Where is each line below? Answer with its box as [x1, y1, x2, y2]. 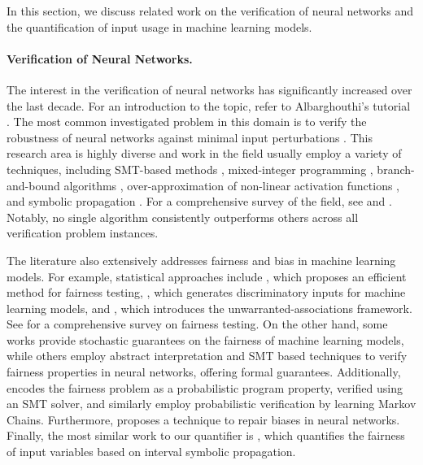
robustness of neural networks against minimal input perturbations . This [7, 128, 373, 146]
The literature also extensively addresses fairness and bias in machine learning [7, 251, 396, 268]
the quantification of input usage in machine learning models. [7, 18, 312, 35]
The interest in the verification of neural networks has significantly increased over [7, 80, 412, 98]
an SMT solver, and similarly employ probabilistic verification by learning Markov [7, 395, 416, 412]
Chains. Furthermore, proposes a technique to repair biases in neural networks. [7, 411, 400, 428]
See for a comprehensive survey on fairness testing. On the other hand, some [7, 315, 388, 332]
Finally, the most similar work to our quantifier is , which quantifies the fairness [7, 427, 405, 444]
